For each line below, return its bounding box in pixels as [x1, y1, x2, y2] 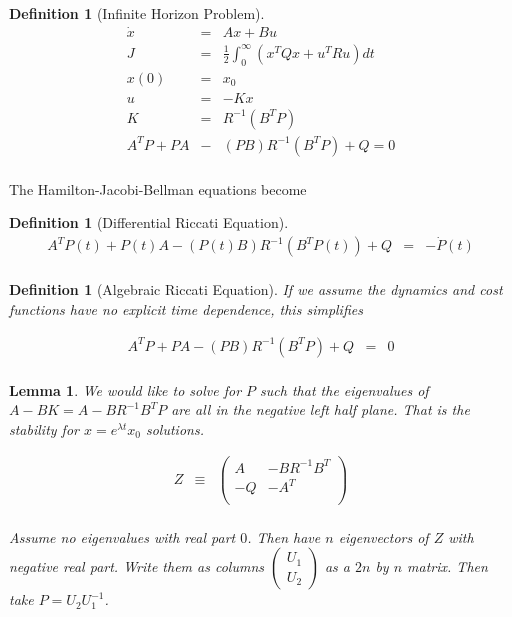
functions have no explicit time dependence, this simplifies [9, 298, 363, 319]
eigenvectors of [338, 526, 429, 547]
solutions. [145, 418, 204, 439]
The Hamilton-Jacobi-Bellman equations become [9, 178, 307, 199]
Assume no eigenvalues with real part [9, 526, 236, 547]
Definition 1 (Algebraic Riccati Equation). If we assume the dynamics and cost [9, 279, 503, 300]
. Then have [247, 526, 321, 547]
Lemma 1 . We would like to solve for [9, 379, 242, 400]
